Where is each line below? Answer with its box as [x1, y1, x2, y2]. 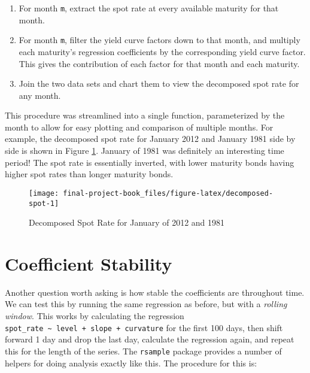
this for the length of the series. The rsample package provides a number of [5, 344, 282, 357]
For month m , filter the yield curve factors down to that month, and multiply [19, 34, 300, 46]
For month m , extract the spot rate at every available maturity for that [19, 2, 279, 14]
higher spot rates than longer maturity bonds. [5, 168, 174, 180]
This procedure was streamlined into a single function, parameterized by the [5, 109, 285, 122]
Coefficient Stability [5, 251, 172, 275]
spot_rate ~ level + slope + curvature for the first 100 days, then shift [5, 321, 283, 333]
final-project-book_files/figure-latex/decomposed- [63, 189, 273, 198]
